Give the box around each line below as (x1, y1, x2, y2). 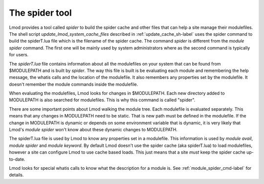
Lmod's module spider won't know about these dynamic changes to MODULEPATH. (9, 127, 178, 133)
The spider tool (9, 7, 72, 18)
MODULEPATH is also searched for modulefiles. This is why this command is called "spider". (9, 97, 196, 103)
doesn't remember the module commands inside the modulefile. (9, 81, 138, 87)
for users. (9, 52, 29, 58)
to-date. (9, 156, 25, 162)
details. (9, 172, 24, 178)
